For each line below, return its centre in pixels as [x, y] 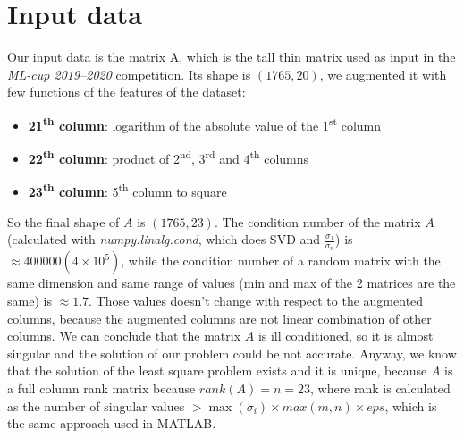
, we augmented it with [383, 74]
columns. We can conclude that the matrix [124, 336]
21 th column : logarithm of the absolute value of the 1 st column [205, 123]
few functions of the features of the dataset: [127, 92]
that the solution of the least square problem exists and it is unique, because [217, 371]
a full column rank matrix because [101, 388]
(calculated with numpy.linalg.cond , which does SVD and [164, 239]
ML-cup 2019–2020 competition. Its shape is [129, 74]
